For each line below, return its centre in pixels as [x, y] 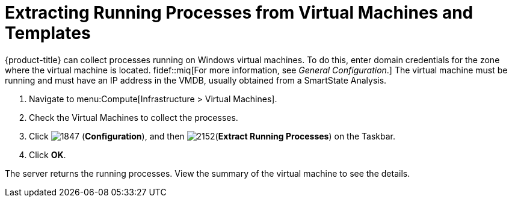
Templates [48, 33]
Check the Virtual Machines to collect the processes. [134, 117]
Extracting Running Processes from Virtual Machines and [239, 13]
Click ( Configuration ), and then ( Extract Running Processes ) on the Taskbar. [212, 136]
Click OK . [48, 155]
